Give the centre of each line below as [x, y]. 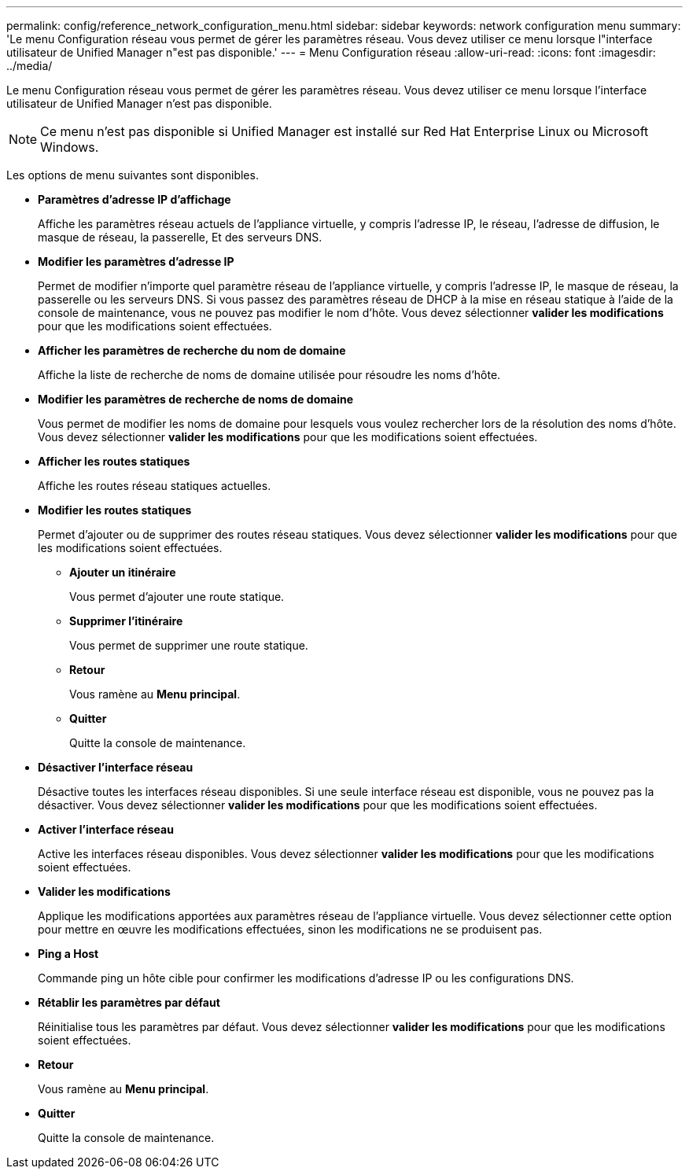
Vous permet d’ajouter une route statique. [177, 597]
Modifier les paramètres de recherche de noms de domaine [196, 399]
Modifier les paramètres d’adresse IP [136, 262]
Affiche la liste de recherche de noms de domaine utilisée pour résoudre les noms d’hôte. [269, 375]
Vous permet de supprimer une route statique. [189, 645]
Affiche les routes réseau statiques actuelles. [155, 486]
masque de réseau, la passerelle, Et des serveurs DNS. [180, 237]
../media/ [29, 66]
